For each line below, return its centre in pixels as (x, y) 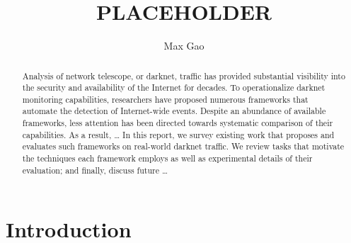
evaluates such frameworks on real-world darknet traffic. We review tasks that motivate (183, 146)
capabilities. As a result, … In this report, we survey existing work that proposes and (178, 134)
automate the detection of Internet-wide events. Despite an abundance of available (174, 111)
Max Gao (184, 46)
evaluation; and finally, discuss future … (95, 170)
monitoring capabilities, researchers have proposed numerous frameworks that (165, 99)
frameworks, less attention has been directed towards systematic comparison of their (178, 123)
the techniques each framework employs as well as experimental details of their (167, 158)
